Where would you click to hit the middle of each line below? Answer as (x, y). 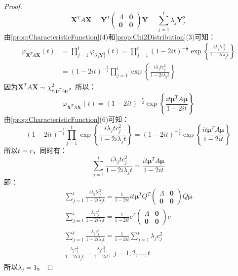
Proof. (13, 6)
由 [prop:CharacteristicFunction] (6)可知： (67, 119)
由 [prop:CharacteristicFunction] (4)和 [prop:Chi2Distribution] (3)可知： (110, 36)
